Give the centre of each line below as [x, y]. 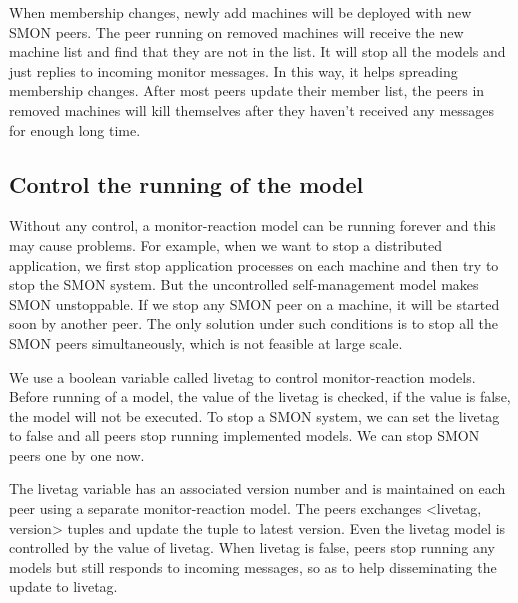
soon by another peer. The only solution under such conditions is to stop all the [254, 323]
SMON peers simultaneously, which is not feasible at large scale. [206, 342]
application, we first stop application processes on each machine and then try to [254, 264]
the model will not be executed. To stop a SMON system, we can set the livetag [254, 415]
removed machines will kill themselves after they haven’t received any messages [252, 109]
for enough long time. [75, 129]
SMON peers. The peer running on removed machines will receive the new [236, 31]
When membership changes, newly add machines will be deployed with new [240, 12]
